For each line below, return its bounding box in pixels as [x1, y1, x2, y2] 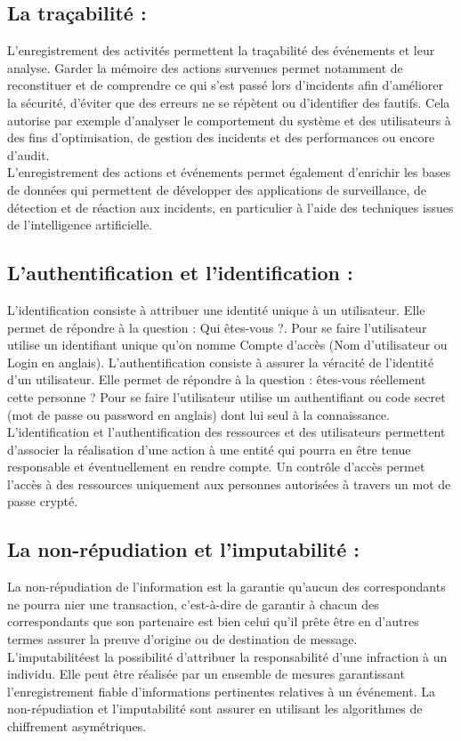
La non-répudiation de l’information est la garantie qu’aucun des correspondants [7, 577, 446, 596]
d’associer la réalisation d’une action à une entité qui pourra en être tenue [7, 439, 411, 458]
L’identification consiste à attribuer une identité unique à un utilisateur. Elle [7, 300, 425, 318]
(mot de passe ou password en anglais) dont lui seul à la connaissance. [7, 405, 390, 423]
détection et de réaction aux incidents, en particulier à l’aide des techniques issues [7, 197, 454, 216]
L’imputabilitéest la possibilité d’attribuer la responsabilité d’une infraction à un [7, 647, 448, 665]
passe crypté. [7, 492, 78, 511]
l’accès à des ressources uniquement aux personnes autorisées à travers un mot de [7, 474, 451, 493]
